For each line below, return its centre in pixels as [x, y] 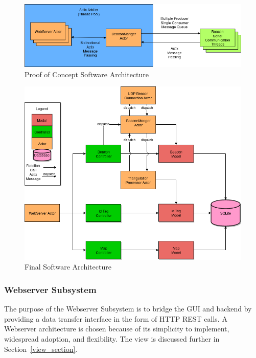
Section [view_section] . [41, 349]
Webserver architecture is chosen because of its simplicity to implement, [117, 329]
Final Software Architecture [68, 267]
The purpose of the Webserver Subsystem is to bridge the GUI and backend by [128, 309]
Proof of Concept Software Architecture [87, 74]
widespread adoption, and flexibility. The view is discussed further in [112, 338]
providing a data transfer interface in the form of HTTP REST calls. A [116, 318]
